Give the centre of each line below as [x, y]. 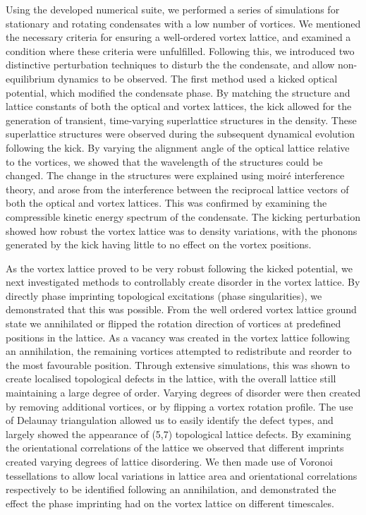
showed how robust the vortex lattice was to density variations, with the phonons [182, 230]
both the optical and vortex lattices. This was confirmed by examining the [166, 203]
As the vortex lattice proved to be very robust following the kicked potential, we [179, 268]
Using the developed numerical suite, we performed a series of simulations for [173, 9]
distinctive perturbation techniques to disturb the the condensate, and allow [170, 65]
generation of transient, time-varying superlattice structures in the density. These [181, 120]
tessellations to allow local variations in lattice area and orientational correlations [182, 475]
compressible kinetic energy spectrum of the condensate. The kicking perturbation [183, 216]
